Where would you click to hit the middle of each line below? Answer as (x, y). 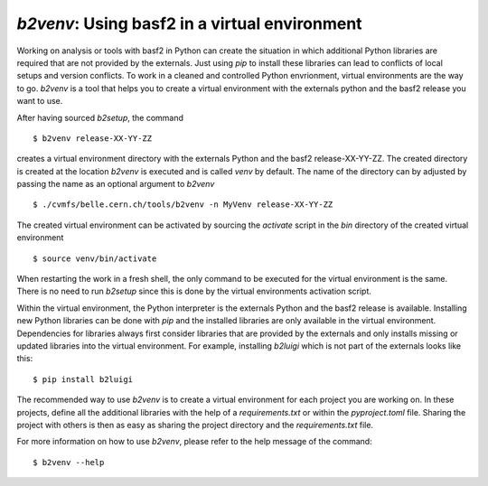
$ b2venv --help (69, 462)
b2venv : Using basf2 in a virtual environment (189, 23)
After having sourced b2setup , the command (100, 117)
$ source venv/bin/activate (95, 258)
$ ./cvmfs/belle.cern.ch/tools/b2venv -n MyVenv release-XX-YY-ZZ (183, 205)
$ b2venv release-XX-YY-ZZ (93, 138)
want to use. (40, 101)
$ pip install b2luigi (83, 379)
